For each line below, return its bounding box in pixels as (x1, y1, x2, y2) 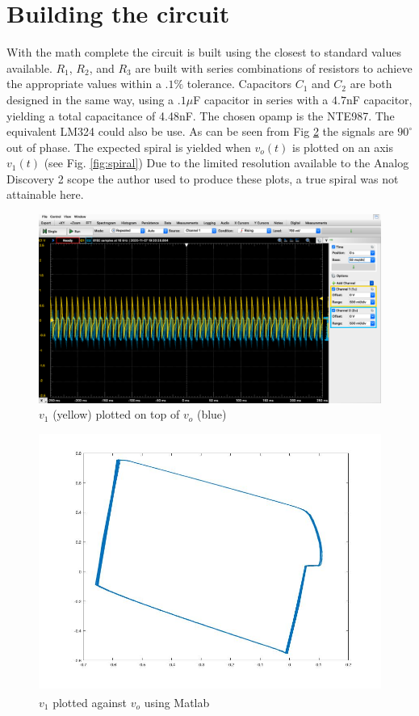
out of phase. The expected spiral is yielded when (6, 138, 251, 155)
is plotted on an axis (292, 138, 394, 155)
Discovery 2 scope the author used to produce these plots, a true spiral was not (6, 170, 399, 187)
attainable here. (6, 186, 84, 203)
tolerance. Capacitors (186, 75, 292, 92)
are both (350, 75, 392, 92)
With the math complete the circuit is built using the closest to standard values (6, 44, 401, 61)
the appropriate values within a (6, 75, 161, 92)
